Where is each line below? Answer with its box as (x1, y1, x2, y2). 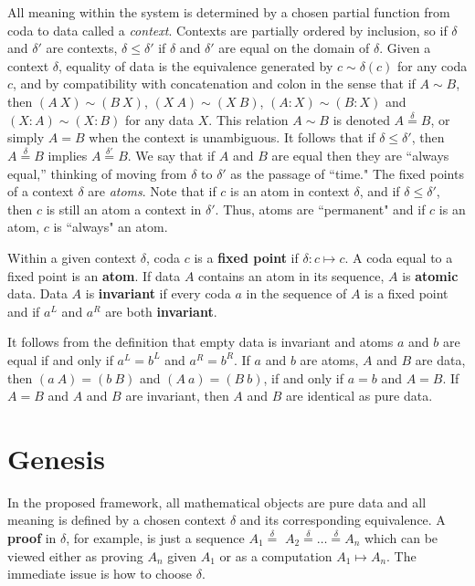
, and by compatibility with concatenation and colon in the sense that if (13, 74, 416, 93)
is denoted (332, 110, 390, 129)
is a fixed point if (194, 247, 299, 267)
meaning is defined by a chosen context (7, 510, 227, 529)
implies (47, 145, 88, 164)
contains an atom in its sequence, (198, 266, 385, 285)
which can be (364, 528, 438, 547)
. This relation (208, 110, 289, 129)
